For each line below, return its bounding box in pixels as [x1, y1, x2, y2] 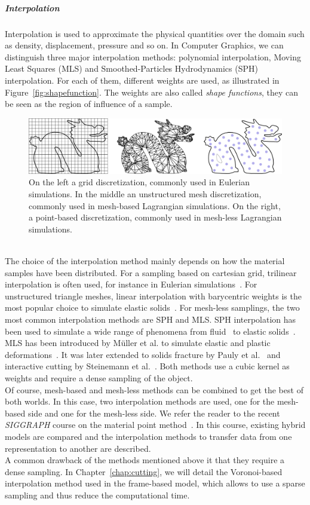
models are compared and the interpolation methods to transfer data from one [5, 430, 292, 442]
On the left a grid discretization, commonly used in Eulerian [29, 176, 250, 188]
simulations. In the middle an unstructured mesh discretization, [29, 188, 262, 200]
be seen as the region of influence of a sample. [5, 97, 173, 110]
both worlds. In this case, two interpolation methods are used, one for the [5, 395, 275, 408]
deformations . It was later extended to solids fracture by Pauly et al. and [5, 348, 281, 360]
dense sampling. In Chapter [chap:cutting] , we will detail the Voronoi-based [5, 465, 283, 478]
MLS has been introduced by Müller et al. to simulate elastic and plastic [5, 336, 271, 349]
